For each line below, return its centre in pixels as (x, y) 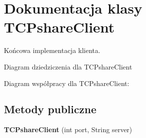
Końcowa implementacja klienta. (52, 50)
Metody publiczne (50, 109)
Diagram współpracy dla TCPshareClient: (67, 83)
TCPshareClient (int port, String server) (68, 129)
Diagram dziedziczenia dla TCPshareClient (68, 66)
